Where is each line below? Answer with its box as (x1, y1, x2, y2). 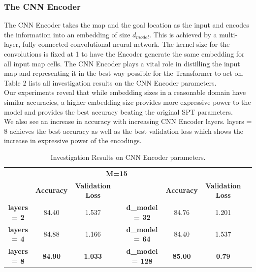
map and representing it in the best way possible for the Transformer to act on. (4, 68, 244, 78)
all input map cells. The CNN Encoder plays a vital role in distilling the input (4, 58, 240, 68)
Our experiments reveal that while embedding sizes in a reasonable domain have (4, 87, 246, 97)
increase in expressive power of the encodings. (4, 135, 142, 146)
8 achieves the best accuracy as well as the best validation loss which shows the (4, 125, 243, 136)
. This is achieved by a (149, 29, 217, 39)
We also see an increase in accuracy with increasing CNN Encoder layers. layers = (4, 116, 252, 126)
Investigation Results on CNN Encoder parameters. (50, 151, 206, 162)
